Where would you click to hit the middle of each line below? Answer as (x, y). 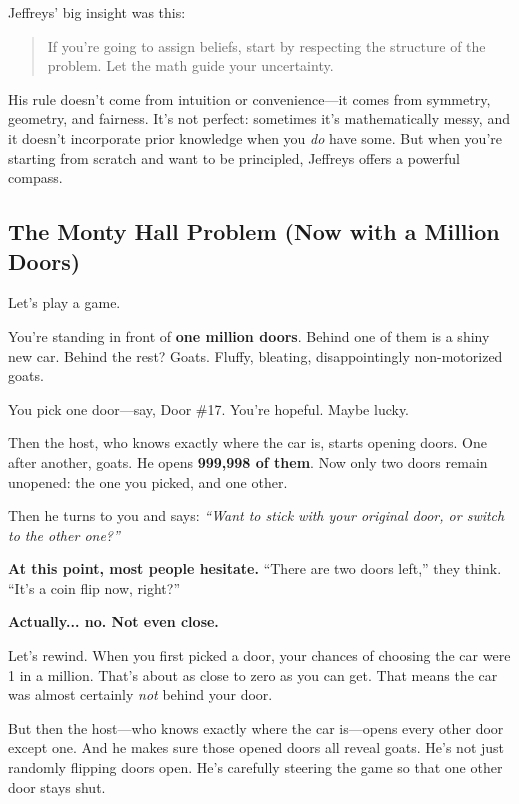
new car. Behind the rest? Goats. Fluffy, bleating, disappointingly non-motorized (255, 355)
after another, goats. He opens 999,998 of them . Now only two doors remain (248, 461)
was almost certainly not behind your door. (140, 694)
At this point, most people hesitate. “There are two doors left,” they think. (255, 568)
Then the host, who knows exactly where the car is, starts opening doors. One (247, 442)
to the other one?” (64, 534)
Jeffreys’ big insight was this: (97, 12)
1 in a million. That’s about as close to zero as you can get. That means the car (253, 674)
